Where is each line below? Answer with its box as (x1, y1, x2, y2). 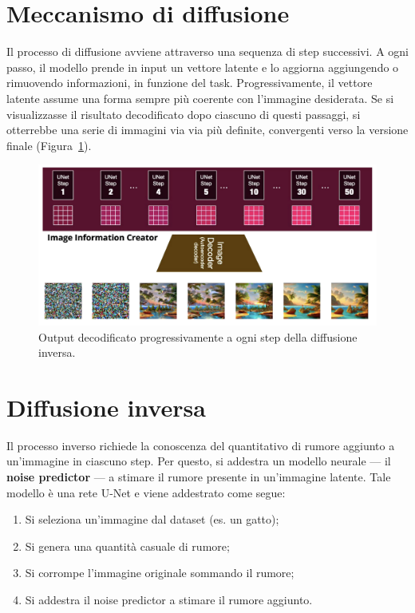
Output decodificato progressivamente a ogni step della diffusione (38, 328, 358, 345)
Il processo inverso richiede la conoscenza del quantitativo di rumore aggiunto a (6, 437, 395, 453)
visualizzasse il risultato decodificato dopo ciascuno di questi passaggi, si (6, 105, 361, 122)
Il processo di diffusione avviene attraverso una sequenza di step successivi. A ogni (6, 43, 409, 60)
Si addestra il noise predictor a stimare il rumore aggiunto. (25, 591, 313, 607)
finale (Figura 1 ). (6, 136, 92, 153)
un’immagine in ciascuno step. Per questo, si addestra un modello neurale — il (6, 453, 391, 469)
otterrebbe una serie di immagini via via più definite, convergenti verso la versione (6, 121, 409, 138)
